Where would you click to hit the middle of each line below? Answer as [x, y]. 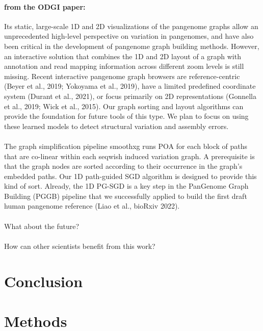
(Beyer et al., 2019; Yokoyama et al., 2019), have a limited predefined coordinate [130, 86]
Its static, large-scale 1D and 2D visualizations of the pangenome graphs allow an [131, 26]
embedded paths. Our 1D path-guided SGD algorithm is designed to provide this [130, 176]
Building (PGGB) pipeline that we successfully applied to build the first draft [126, 196]
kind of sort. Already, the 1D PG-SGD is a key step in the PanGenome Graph [126, 186]
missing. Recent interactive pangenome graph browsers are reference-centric [122, 76]
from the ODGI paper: [45, 6]
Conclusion [44, 281]
